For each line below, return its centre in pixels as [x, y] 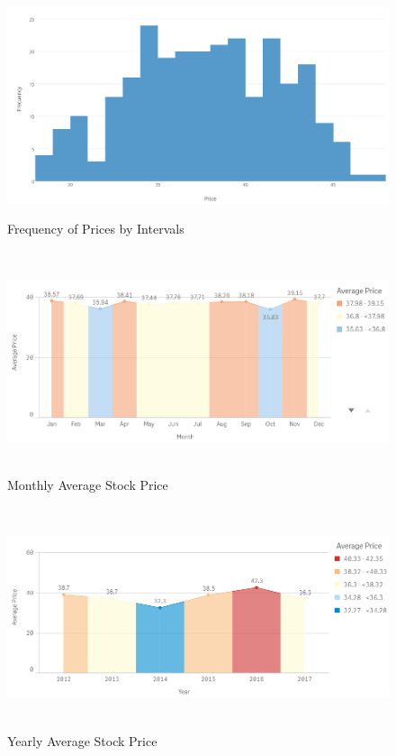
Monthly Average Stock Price [88, 485]
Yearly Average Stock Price [82, 740]
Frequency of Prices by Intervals [96, 229]
